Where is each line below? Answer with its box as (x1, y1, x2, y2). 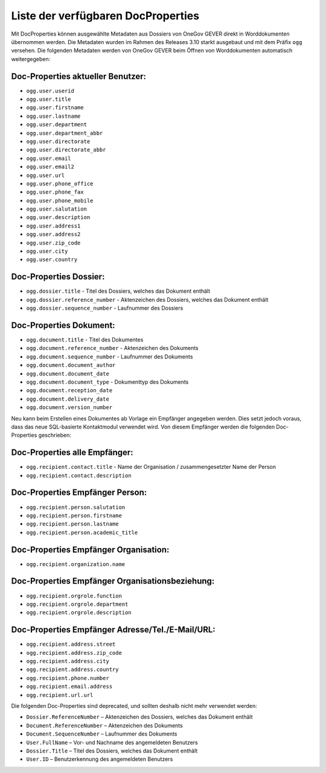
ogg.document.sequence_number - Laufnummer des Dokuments (26, 353, 193, 360)
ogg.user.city (26, 248, 68, 255)
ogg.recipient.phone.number (26, 675, 110, 681)
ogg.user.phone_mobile (26, 197, 94, 204)
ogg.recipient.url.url (26, 692, 94, 698)
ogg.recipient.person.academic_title (26, 529, 138, 536)
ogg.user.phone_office (26, 180, 94, 187)
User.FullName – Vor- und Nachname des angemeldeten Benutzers (26, 739, 199, 746)
